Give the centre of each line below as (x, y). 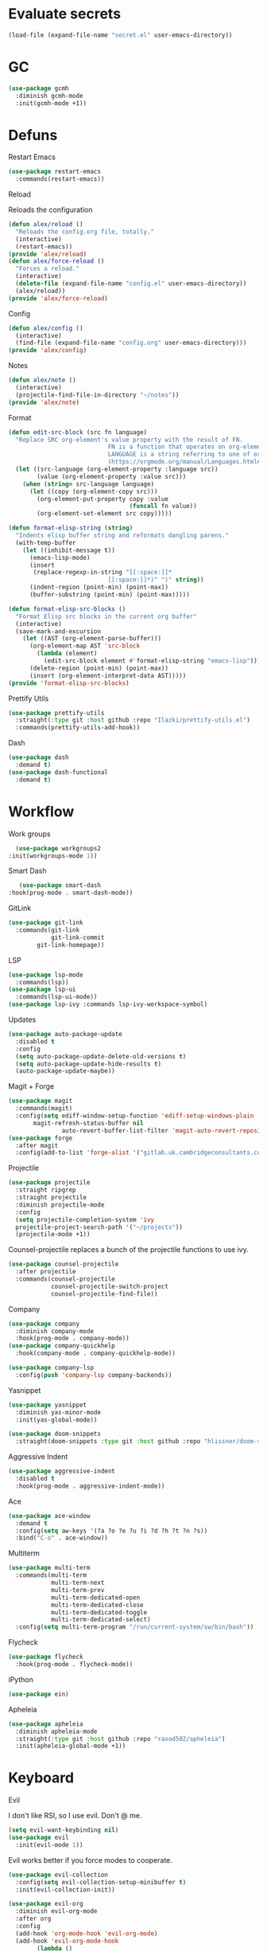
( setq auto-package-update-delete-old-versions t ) (101, 1056)
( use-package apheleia (46, 1724)
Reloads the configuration (50, 210)
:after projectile (46, 1272)
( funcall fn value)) (163, 507)
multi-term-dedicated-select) (101, 1620)
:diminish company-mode (54, 1331)
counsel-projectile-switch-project (110, 1286)
